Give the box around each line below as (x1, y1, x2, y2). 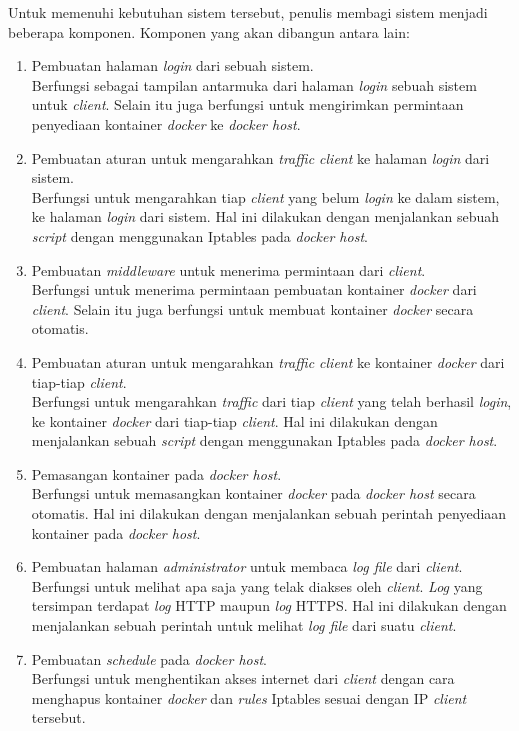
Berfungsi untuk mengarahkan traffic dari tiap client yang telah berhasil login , (31, 391, 512, 412)
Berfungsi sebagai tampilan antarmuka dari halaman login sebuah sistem (31, 74, 477, 95)
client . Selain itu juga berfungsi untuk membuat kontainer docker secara (31, 298, 474, 319)
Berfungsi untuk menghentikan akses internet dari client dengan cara (31, 668, 455, 689)
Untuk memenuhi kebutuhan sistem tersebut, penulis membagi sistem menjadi (8, 2, 488, 22)
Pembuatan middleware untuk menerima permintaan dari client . (31, 259, 426, 280)
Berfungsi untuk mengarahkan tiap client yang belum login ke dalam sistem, (31, 186, 500, 207)
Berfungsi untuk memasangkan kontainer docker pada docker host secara (31, 483, 476, 504)
